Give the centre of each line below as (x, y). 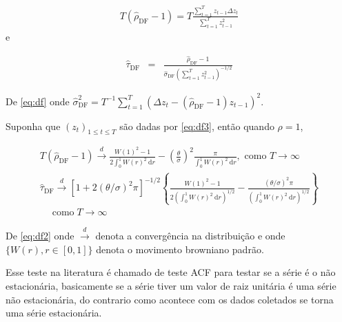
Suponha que (33, 126)
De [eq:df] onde (38, 101)
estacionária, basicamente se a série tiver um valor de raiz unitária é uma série (171, 285)
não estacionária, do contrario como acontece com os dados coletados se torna (170, 299)
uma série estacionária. (54, 313)
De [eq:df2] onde (40, 236)
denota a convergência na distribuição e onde (190, 236)
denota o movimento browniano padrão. (180, 249)
